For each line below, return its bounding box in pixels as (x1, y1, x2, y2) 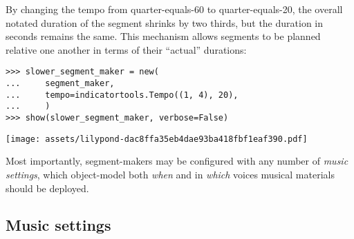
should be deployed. (6, 180, 89, 195)
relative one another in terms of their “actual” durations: (6, 42, 247, 56)
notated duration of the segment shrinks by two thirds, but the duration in (6, 15, 324, 30)
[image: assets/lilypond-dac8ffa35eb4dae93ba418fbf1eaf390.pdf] (6, 134, 308, 144)
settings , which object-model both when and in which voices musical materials (6, 167, 335, 181)
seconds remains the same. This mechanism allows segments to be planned (6, 29, 321, 43)
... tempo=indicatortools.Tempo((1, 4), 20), (6, 90, 239, 100)
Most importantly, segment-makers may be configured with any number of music (6, 154, 348, 168)
